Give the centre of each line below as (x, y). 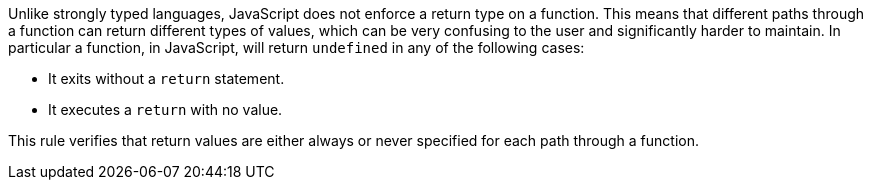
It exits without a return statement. (166, 78)
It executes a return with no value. (165, 109)
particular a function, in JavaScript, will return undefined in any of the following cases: (296, 47)
